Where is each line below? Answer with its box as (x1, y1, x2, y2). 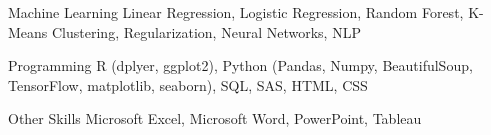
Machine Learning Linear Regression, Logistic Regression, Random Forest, (8, 2, 464, 22)
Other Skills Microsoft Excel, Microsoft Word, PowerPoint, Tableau (8, 108, 422, 129)
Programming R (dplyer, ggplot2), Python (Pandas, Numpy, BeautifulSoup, (8, 55, 473, 76)
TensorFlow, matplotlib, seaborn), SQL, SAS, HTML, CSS (8, 74, 368, 95)
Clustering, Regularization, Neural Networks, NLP (52, 21, 361, 42)
